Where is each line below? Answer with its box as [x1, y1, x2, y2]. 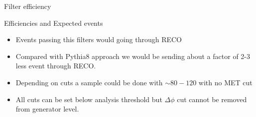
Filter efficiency [4, 1, 51, 11]
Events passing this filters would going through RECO [15, 34, 182, 45]
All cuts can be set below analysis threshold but [15, 94, 162, 104]
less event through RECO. [15, 60, 96, 71]
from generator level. [15, 104, 79, 114]
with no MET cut [198, 77, 253, 87]
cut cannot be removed [177, 94, 247, 104]
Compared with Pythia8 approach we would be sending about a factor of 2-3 [15, 51, 250, 61]
